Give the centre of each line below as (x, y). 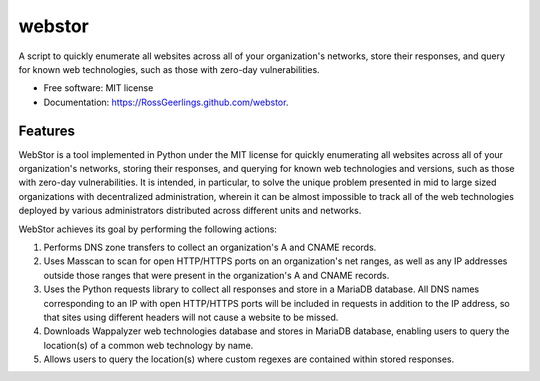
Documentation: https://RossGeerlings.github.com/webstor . (166, 102)
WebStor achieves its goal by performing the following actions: (147, 229)
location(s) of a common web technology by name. (148, 345)
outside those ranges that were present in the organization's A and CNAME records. (216, 275)
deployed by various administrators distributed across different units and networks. (190, 211)
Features (46, 130)
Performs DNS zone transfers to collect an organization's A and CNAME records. (210, 247)
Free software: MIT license (98, 88)
